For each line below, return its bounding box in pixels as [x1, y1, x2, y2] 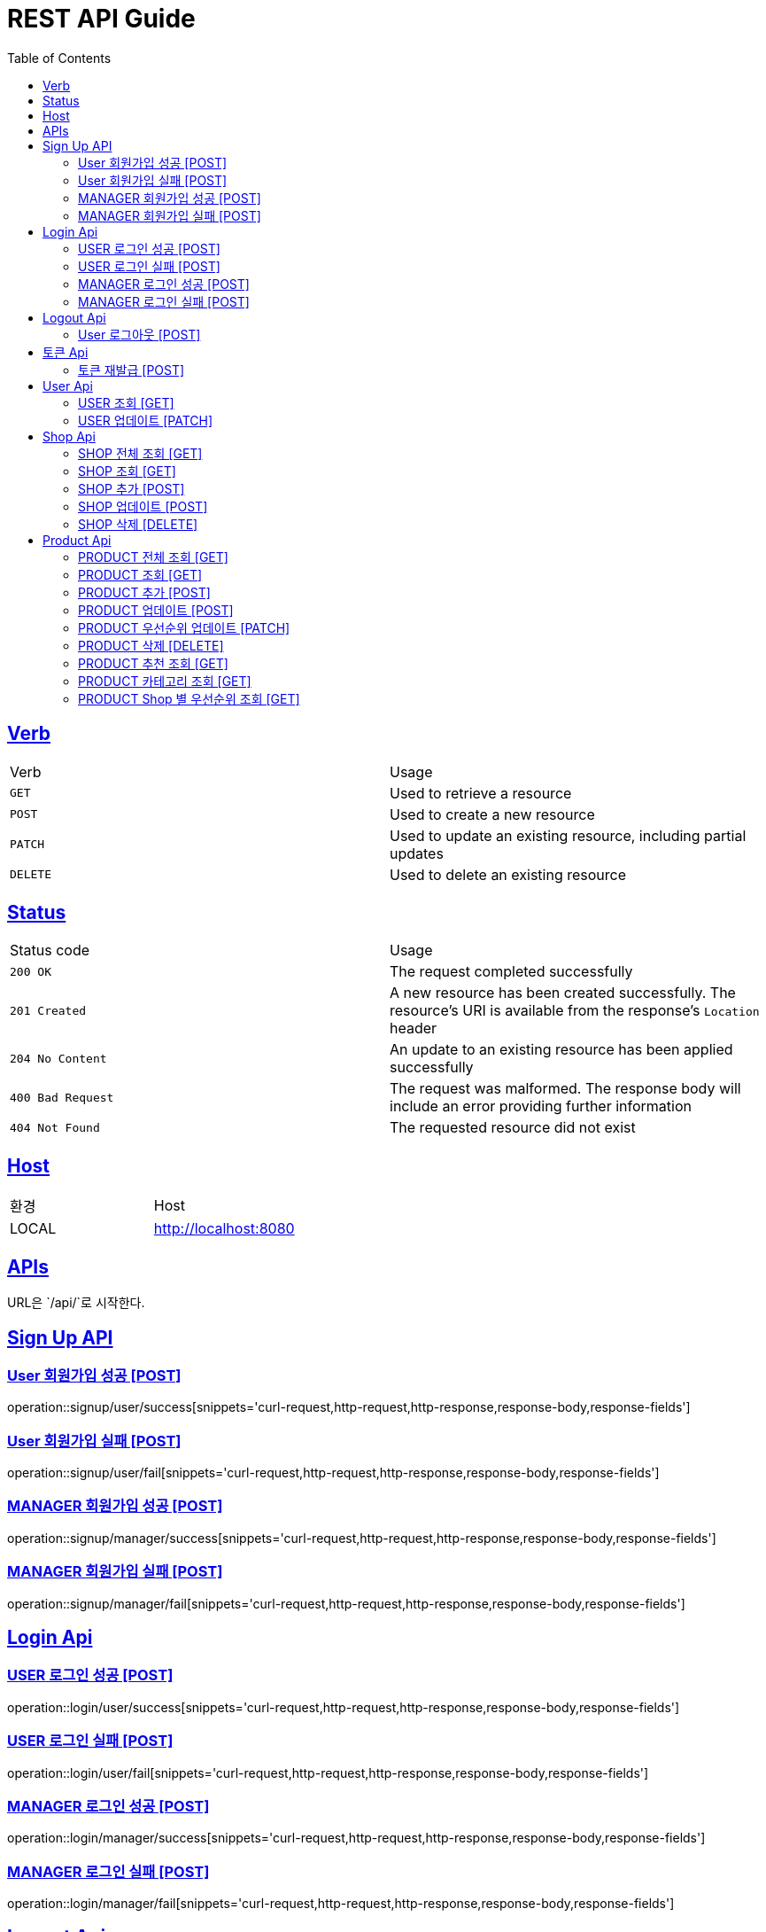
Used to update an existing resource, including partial [390, 826, 747, 845]
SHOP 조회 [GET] [78, 463, 176, 479]
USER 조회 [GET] [78, 394, 174, 410]
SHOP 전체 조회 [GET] [78, 445, 203, 461]
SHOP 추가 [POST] [78, 480, 185, 496]
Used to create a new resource [390, 805, 595, 823]
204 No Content [10, 1051, 107, 1065]
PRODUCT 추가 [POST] [78, 584, 211, 600]
